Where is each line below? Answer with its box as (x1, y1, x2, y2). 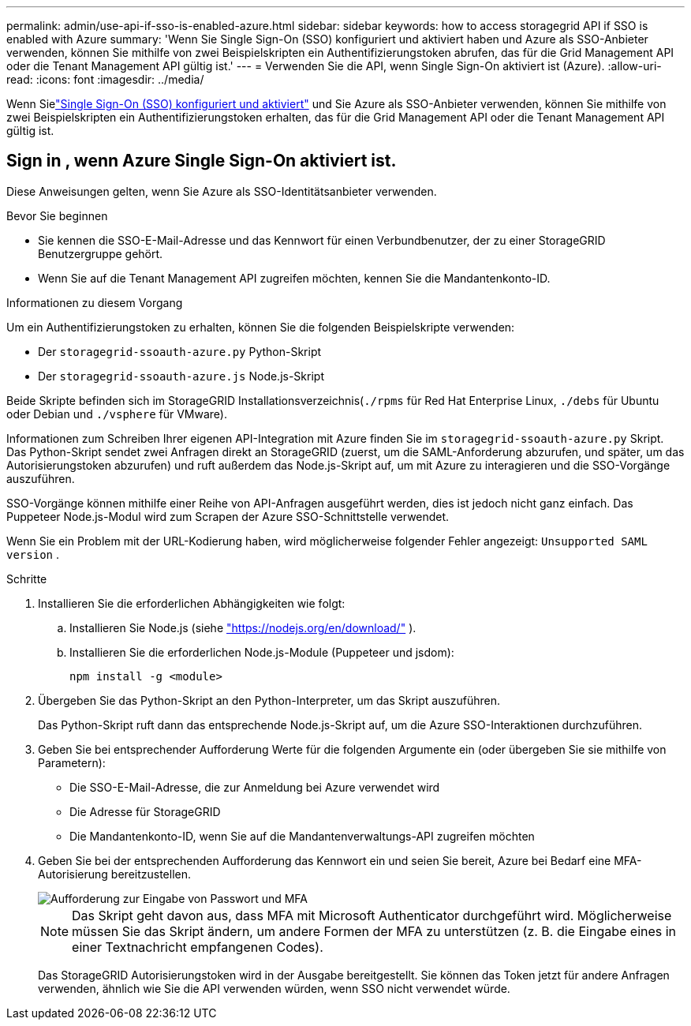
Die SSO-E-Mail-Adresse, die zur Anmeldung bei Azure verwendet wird (69, 780, 440, 794)
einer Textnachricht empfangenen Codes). (72, 938, 323, 955)
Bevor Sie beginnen (6, 208, 108, 223)
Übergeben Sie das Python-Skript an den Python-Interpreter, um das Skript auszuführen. (38, 693, 501, 707)
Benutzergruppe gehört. (38, 246, 163, 260)
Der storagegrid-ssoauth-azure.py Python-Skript (38, 344, 322, 358)
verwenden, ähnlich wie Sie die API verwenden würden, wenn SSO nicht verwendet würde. (38, 981, 510, 995)
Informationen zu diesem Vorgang (6, 295, 183, 309)
